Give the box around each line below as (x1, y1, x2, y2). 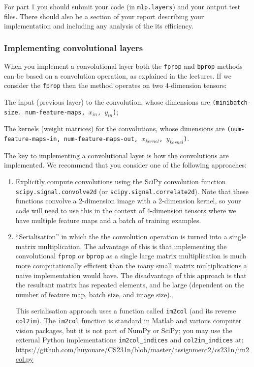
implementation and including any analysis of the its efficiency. (4, 21, 193, 31)
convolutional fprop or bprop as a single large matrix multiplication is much (15, 251, 247, 261)
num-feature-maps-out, (63, 136, 138, 143)
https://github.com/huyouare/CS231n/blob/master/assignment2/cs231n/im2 (15, 344, 249, 354)
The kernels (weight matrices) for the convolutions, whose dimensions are (4, 123, 225, 134)
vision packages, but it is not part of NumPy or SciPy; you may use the (15, 325, 232, 335)
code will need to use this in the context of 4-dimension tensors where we (15, 205, 236, 215)
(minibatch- (212, 99, 251, 106)
